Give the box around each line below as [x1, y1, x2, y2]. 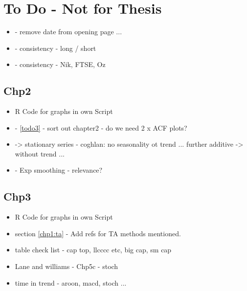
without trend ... [15, 148, 65, 158]
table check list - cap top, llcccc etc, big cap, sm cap [15, 245, 172, 255]
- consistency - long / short [15, 43, 96, 53]
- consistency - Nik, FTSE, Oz [15, 59, 106, 69]
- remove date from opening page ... [15, 26, 122, 37]
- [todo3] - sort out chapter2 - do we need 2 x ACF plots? [15, 122, 187, 133]
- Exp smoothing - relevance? [15, 165, 103, 175]
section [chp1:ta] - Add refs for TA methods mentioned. [15, 228, 181, 238]
